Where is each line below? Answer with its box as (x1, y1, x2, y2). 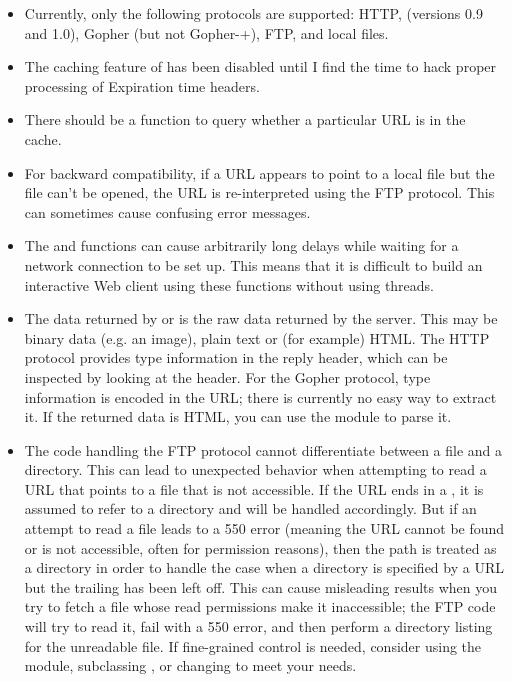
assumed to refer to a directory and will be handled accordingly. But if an (24, 498, 477, 519)
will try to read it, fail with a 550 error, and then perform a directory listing (24, 616, 493, 637)
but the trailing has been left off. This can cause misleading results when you (24, 576, 498, 597)
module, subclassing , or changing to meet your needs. (24, 655, 357, 676)
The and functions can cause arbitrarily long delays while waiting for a (24, 235, 459, 256)
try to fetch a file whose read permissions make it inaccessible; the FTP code (24, 596, 496, 617)
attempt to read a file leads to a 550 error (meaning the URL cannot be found (24, 518, 505, 539)
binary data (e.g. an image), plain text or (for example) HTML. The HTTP (24, 327, 490, 348)
